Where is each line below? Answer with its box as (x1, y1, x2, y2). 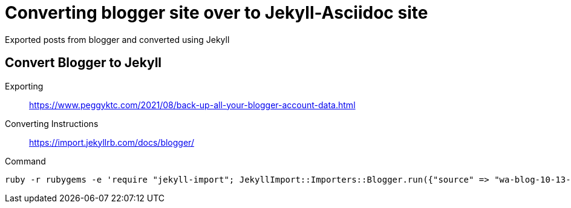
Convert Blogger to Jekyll (5, 55, 162, 71)
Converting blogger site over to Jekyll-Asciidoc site (5, 2, 428, 23)
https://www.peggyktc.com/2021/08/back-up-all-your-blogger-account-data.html (29, 99, 356, 110)
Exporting (5, 80, 44, 91)
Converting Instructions (5, 118, 99, 129)
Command (5, 155, 46, 166)
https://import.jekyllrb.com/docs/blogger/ (29, 137, 194, 148)
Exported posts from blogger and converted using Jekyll (5, 34, 230, 45)
